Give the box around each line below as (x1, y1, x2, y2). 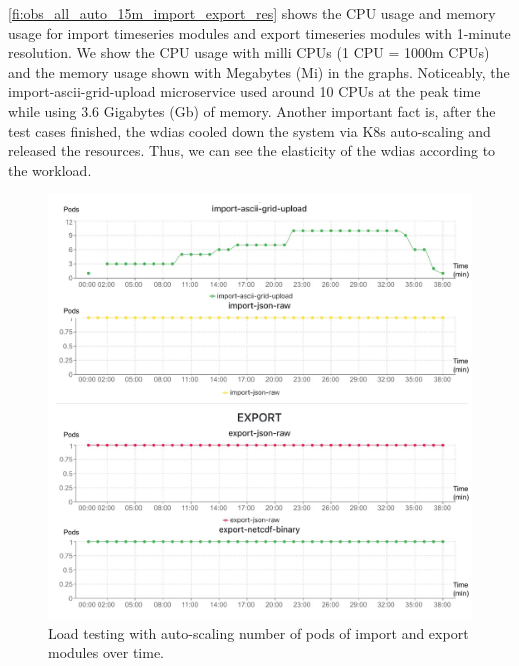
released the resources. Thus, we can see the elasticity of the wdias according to (8, 140, 496, 161)
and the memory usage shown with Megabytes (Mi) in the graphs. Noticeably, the (8, 61, 510, 82)
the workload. (8, 159, 92, 180)
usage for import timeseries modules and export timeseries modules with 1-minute (8, 22, 511, 43)
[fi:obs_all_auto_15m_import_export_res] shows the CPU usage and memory (8, 3, 496, 23)
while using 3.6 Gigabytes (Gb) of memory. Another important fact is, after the (8, 100, 496, 121)
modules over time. (48, 642, 164, 663)
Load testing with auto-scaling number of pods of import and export (48, 622, 469, 643)
